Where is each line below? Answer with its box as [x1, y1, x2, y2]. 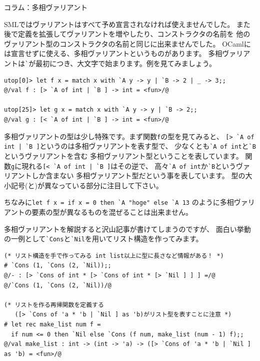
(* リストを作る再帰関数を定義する [4, 301, 104, 308]
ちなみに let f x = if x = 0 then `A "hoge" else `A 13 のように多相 [4, 197, 234, 207]
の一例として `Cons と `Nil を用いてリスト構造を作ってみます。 [4, 233, 203, 244]
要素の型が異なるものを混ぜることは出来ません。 [31, 207, 193, 217]
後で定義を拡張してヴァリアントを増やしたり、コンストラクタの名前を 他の [4, 29, 250, 39]
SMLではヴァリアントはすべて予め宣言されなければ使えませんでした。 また [4, 19, 250, 29]
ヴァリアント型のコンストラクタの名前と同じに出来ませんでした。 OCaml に [4, 38, 251, 49]
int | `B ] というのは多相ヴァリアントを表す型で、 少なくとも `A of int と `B [4, 141, 256, 151]
